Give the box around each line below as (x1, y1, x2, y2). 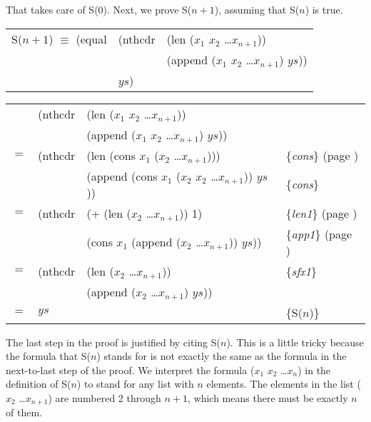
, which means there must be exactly (188, 390, 348, 405)
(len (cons (86, 146, 136, 164)
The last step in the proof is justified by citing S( (6, 334, 220, 349)
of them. (6, 405, 42, 420)
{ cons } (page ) (285, 146, 359, 164)
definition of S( (6, 376, 71, 391)
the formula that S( (6, 348, 91, 363)
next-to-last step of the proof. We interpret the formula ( (6, 362, 255, 377)
